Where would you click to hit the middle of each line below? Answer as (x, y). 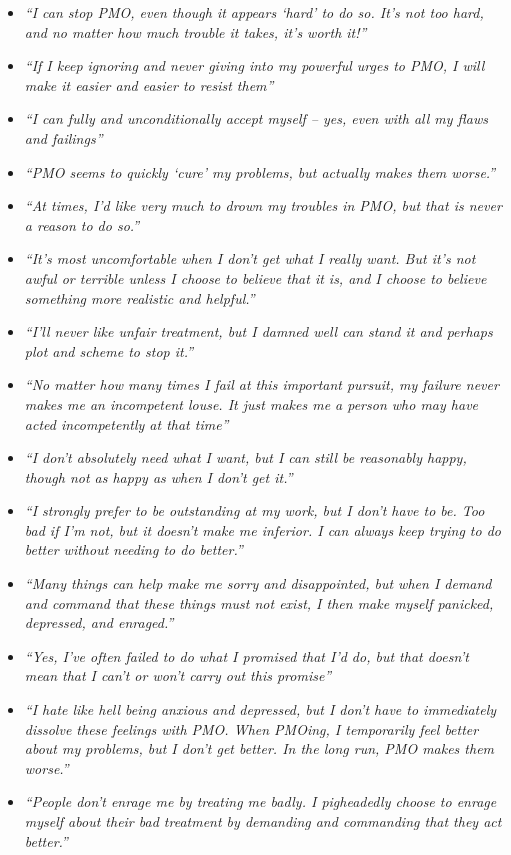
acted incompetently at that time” (126, 423)
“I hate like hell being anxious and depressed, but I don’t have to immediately (260, 709)
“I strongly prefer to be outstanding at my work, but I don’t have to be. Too (254, 510)
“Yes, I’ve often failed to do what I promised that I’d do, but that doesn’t (246, 655)
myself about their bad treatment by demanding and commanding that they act (263, 821)
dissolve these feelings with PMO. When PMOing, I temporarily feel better (251, 728)
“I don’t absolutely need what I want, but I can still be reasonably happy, (245, 457)
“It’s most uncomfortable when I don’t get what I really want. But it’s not (250, 258)
